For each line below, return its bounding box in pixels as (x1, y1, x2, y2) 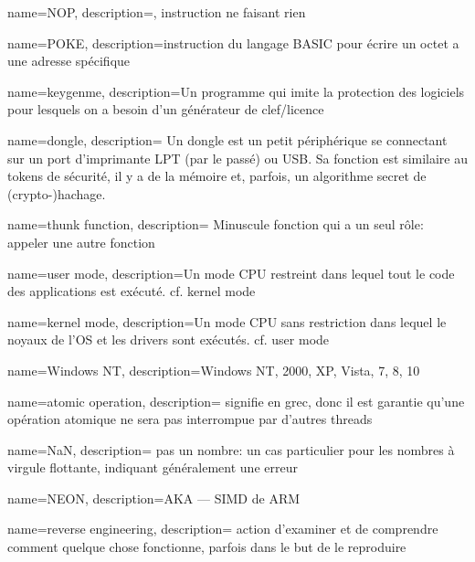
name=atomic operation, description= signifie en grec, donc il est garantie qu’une (7, 391, 465, 410)
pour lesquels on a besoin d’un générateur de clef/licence (7, 100, 324, 119)
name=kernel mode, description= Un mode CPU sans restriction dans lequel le (7, 312, 447, 331)
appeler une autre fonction (7, 232, 155, 251)
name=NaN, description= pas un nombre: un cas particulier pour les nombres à (7, 440, 455, 459)
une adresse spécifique (7, 51, 131, 70)
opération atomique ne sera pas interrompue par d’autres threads (7, 409, 373, 429)
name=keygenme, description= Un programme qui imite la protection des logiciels (7, 81, 465, 101)
